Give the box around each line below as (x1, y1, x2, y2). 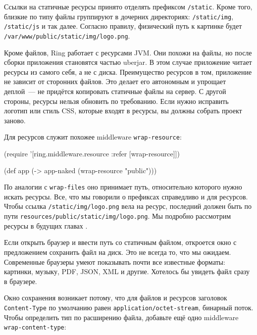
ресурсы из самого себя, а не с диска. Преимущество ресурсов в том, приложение (4, 66, 252, 77)
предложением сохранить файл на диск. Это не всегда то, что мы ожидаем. (4, 246, 231, 257)
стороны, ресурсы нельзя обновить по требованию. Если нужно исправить (4, 96, 229, 106)
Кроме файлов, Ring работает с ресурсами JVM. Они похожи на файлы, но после (4, 47, 252, 57)
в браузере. (4, 276, 37, 286)
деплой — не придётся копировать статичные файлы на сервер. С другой (4, 86, 226, 96)
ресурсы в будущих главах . (4, 220, 88, 231)
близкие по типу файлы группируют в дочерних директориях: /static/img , (4, 11, 234, 21)
